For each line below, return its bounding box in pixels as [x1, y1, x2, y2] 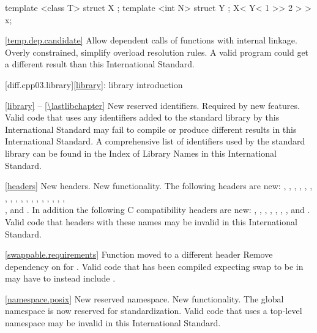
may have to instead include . [5, 272, 116, 285]
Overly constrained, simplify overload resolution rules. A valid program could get [5, 45, 309, 58]
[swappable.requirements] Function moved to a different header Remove [5, 248, 273, 261]
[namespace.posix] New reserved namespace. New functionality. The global [5, 292, 284, 305]
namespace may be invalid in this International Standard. [5, 316, 221, 329]
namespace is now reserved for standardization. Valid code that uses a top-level [5, 304, 302, 317]
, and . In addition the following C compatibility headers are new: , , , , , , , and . [5, 203, 310, 216]
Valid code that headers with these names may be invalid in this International [5, 215, 297, 228]
